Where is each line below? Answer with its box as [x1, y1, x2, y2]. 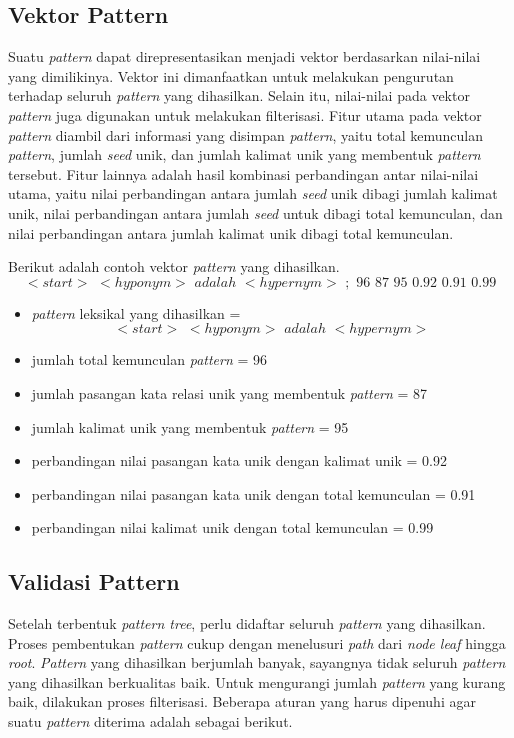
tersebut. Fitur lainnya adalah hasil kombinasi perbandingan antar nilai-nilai [8, 163, 479, 184]
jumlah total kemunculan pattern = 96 [31, 349, 268, 370]
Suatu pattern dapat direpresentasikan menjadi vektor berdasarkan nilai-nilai [8, 46, 481, 67]
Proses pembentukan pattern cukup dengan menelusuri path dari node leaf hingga [8, 632, 506, 653]
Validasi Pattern [8, 566, 180, 597]
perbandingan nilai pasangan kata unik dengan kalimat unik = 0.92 [31, 450, 447, 471]
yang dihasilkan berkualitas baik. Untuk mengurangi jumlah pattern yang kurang [8, 671, 506, 692]
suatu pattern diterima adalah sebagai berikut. [8, 711, 293, 732]
